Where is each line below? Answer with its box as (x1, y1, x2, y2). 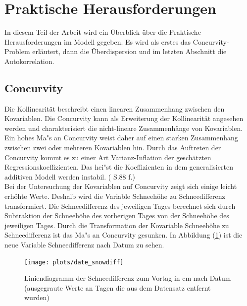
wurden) (24, 292, 49, 303)
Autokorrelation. (4, 56, 54, 66)
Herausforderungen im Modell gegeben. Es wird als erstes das (4, 36, 191, 47)
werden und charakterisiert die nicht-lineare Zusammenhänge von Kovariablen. (4, 122, 243, 133)
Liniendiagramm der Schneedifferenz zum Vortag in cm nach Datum (24, 273, 231, 283)
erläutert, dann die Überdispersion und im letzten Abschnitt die (32, 46, 227, 57)
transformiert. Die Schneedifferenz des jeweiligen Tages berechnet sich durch (4, 200, 236, 211)
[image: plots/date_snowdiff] (24, 258, 124, 266)
